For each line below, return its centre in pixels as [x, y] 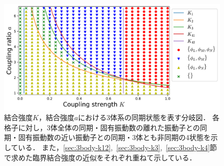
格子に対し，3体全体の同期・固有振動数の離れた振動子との [102, 127]
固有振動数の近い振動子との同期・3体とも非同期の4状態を [114, 137]
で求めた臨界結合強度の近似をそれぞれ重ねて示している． [100, 157]
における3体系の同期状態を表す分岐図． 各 [149, 117]
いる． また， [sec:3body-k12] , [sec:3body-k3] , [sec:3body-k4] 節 [118, 147]
